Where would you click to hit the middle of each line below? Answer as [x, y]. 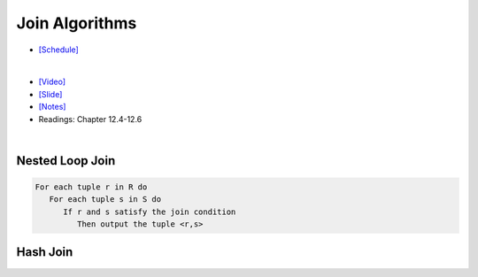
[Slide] [50, 94]
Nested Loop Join [66, 161]
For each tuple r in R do [91, 187]
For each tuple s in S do [105, 200]
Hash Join [45, 252]
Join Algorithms [77, 23]
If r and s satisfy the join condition [150, 212]
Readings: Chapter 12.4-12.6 [90, 119]
